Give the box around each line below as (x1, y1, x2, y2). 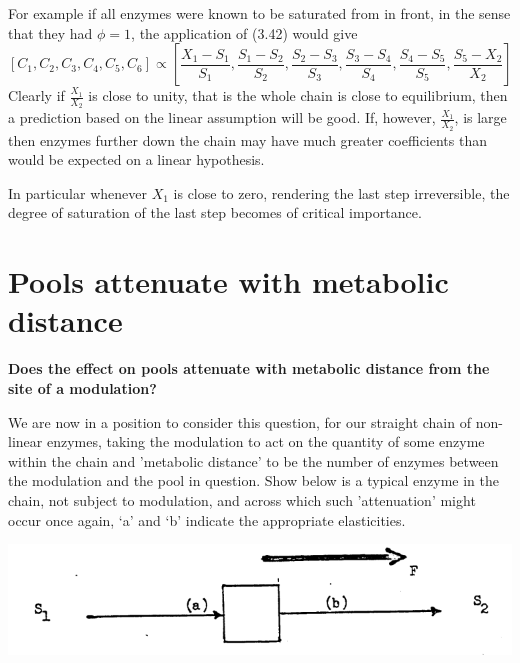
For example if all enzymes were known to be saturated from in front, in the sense (8, 3, 511, 23)
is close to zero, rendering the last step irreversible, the (173, 182, 510, 203)
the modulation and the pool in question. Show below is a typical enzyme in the (8, 470, 499, 491)
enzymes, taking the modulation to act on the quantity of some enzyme (46, 431, 485, 452)
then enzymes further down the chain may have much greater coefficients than (8, 129, 487, 150)
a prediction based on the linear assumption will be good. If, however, (8, 107, 436, 128)
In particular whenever (8, 182, 147, 203)
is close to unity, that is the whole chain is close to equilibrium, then (88, 85, 508, 106)
